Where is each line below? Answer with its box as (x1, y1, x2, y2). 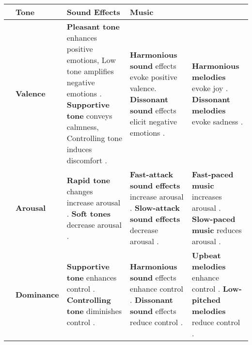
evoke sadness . (192, 115, 243, 127)
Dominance (16, 288, 59, 300)
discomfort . (66, 155, 108, 166)
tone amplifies (66, 65, 114, 77)
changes (66, 185, 93, 197)
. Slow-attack (130, 202, 180, 213)
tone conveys (66, 110, 112, 121)
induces (66, 143, 92, 155)
